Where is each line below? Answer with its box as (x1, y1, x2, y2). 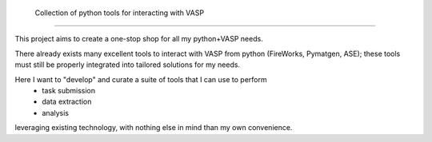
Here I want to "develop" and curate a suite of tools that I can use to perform (14, 74, 267, 84)
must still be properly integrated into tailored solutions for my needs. (14, 60, 240, 69)
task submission (42, 85, 96, 95)
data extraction (42, 97, 92, 107)
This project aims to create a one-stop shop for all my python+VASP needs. (14, 34, 263, 44)
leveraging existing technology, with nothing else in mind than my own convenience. (14, 123, 293, 132)
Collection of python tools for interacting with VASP (34, 8, 204, 18)
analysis (42, 108, 70, 117)
